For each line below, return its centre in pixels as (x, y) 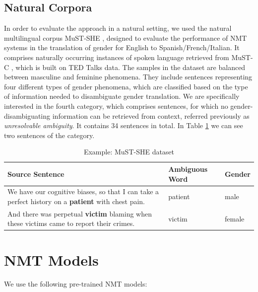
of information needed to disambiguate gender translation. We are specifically (122, 96)
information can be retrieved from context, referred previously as (151, 115)
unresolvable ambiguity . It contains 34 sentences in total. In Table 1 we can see (124, 125)
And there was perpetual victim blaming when (80, 213)
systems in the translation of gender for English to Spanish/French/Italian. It (122, 47)
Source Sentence (36, 174)
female (235, 218)
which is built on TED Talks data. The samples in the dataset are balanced (130, 67)
